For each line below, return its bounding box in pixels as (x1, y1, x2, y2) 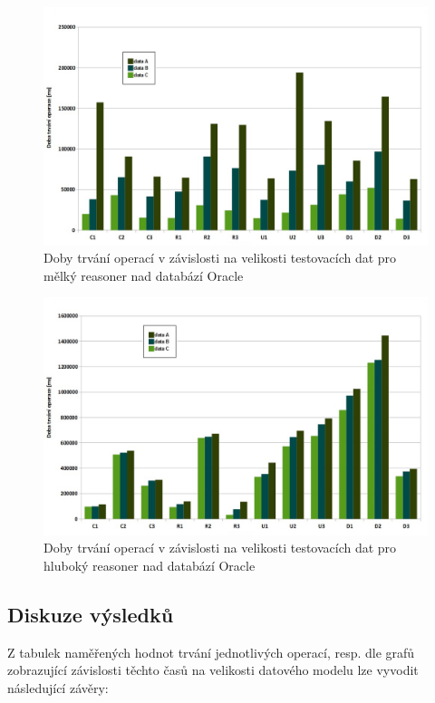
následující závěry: (7, 678, 109, 697)
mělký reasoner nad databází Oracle (43, 265, 244, 284)
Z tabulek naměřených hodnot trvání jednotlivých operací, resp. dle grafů (7, 642, 415, 661)
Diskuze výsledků (7, 600, 174, 628)
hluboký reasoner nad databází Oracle (43, 556, 256, 574)
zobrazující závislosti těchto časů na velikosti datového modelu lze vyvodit (7, 660, 419, 679)
